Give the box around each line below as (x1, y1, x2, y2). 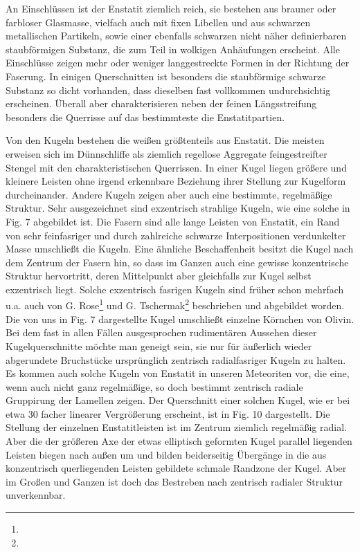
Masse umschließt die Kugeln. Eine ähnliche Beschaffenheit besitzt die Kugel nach (6, 241, 354, 256)
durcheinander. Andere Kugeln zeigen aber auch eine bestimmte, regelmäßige (6, 187, 332, 201)
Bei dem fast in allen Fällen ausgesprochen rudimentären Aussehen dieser (6, 325, 317, 340)
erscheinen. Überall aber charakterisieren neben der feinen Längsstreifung (6, 96, 317, 111)
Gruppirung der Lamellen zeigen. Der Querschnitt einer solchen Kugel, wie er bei (6, 393, 350, 407)
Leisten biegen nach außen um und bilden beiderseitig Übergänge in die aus (6, 447, 327, 461)
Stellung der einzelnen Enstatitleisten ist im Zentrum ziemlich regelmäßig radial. (6, 420, 347, 434)
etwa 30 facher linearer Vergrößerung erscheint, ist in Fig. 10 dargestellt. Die (6, 406, 330, 421)
